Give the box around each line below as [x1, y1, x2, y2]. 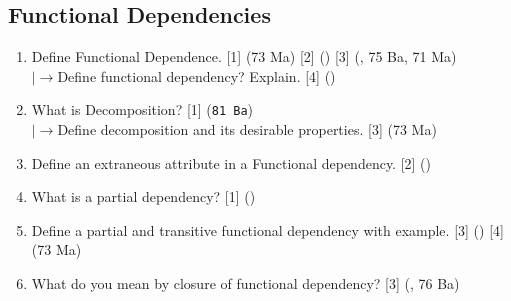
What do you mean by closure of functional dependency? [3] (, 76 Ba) [31, 273, 460, 294]
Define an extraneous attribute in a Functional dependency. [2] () [31, 152, 432, 173]
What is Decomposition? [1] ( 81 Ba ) [31, 99, 254, 120]
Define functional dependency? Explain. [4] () [57, 65, 336, 86]
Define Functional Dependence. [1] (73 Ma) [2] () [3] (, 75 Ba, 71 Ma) [31, 46, 457, 67]
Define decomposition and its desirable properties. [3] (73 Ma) [57, 119, 437, 140]
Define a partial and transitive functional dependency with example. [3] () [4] [31, 219, 504, 240]
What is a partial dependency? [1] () [31, 186, 256, 207]
